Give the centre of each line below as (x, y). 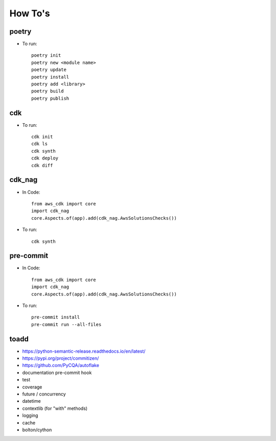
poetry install (50, 77)
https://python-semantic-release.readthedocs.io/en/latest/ (84, 351)
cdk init (42, 137)
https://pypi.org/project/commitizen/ (61, 358)
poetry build (48, 91)
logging (30, 415)
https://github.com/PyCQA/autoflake (61, 365)
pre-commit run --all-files (66, 324)
